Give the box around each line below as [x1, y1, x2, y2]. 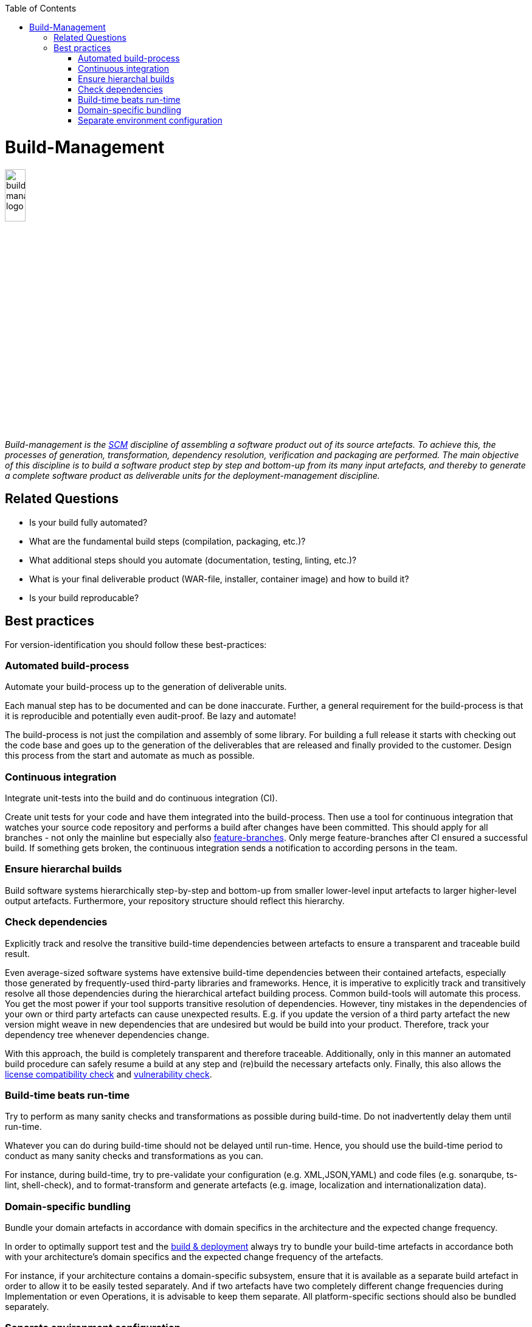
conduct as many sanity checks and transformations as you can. [5, 1151, 263, 1162]
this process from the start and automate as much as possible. [5, 750, 255, 761]
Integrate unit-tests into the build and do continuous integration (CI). [5, 793, 278, 804]
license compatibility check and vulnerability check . [5, 1068, 212, 1079]
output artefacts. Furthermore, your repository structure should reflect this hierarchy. [5, 895, 345, 906]
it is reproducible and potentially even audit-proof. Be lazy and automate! [5, 711, 296, 722]
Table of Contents [5, 3, 77, 13]
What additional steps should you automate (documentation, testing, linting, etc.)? [29, 554, 357, 565]
